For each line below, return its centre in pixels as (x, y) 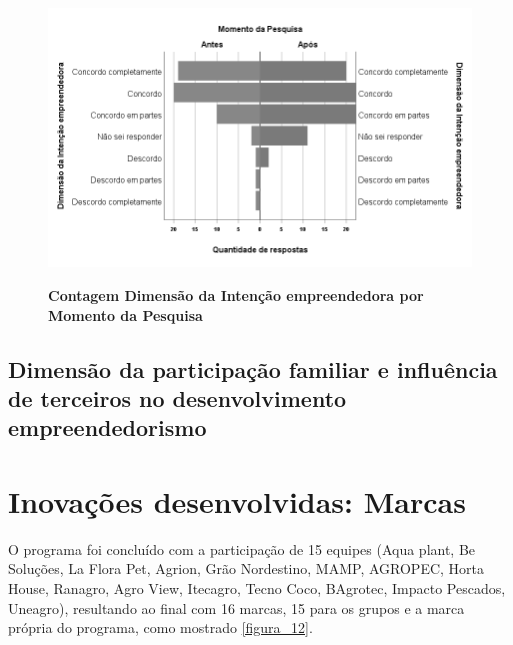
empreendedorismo (107, 427)
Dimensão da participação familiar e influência (253, 368)
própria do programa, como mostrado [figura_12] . (160, 627)
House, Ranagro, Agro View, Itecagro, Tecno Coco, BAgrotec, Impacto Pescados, (257, 588)
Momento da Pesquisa (125, 314)
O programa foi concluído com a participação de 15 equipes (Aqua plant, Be (242, 548)
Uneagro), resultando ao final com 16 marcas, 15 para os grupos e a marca (236, 607)
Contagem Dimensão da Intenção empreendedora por (236, 294)
